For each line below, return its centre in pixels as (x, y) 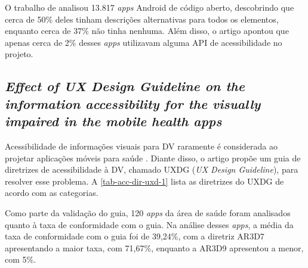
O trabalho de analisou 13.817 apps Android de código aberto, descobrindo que (150, 7)
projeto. (19, 54)
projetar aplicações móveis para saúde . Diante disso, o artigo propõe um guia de (153, 158)
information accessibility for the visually (133, 103)
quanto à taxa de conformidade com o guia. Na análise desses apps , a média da (149, 224)
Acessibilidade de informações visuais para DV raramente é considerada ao (141, 146)
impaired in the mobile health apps (113, 121)
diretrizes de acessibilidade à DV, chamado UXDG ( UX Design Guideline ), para (152, 169)
